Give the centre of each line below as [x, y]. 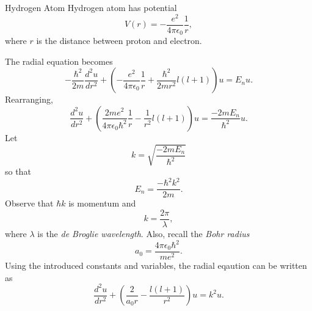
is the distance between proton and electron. [119, 41]
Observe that [29, 203]
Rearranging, [29, 99]
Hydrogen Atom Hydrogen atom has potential [91, 7]
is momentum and [102, 203]
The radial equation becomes [59, 61]
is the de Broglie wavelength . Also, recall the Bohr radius [143, 233]
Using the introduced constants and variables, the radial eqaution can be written [156, 265]
